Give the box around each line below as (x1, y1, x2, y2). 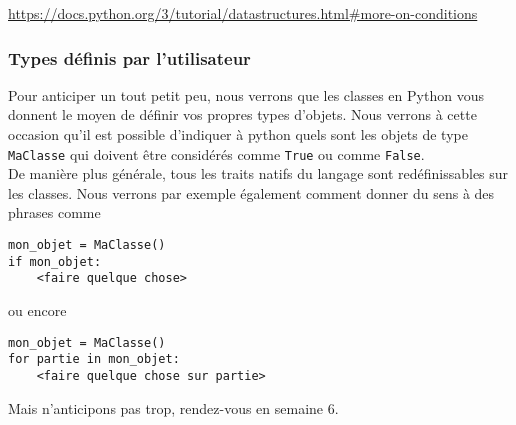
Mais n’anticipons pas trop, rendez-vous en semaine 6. (8, 397, 339, 418)
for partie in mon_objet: (8, 352, 180, 367)
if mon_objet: (8, 254, 102, 269)
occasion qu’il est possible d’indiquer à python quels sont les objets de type (8, 124, 468, 144)
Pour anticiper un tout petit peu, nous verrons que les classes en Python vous (8, 84, 484, 105)
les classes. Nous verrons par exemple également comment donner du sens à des (8, 182, 495, 203)
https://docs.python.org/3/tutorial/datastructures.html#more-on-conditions (8, 3, 478, 23)
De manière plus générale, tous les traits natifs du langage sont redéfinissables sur (8, 163, 509, 184)
